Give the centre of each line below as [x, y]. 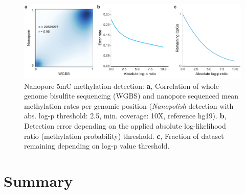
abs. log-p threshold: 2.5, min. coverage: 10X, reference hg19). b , [125, 116]
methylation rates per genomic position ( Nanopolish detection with [129, 105]
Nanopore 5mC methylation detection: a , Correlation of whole [121, 86]
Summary [38, 181]
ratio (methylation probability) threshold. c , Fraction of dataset [124, 136]
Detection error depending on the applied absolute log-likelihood [125, 126]
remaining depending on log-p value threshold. [97, 146]
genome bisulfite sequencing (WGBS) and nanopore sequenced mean [131, 96]
